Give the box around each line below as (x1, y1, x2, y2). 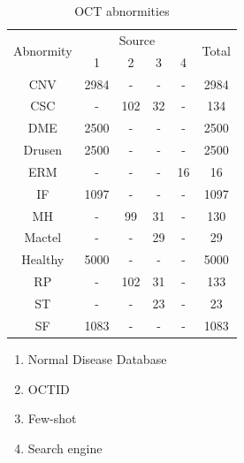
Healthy (21, 250, 65, 269)
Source (118, 30, 156, 49)
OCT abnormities (74, 2, 170, 19)
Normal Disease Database (27, 349, 167, 368)
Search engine (27, 438, 103, 457)
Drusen (23, 140, 63, 159)
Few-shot (27, 409, 77, 428)
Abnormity (13, 42, 72, 60)
